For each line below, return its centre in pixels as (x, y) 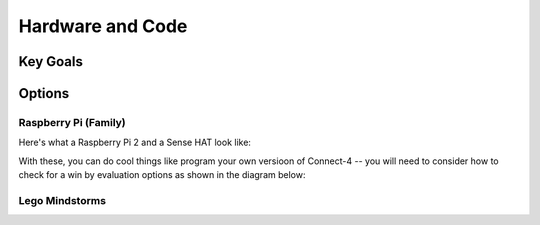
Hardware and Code (103, 26)
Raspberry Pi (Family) (72, 122)
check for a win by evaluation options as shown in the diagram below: (162, 175)
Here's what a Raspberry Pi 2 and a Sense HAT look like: (135, 142)
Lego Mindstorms (62, 200)
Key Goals (51, 61)
